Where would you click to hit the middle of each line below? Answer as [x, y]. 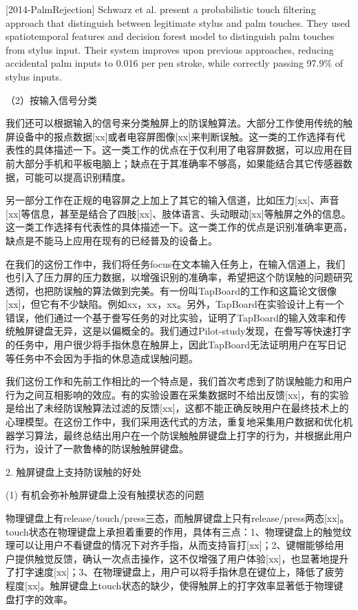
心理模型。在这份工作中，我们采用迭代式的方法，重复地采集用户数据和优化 [174, 422]
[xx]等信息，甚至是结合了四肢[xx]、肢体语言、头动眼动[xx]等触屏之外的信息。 [178, 213]
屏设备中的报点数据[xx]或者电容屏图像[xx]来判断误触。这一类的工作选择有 [171, 136]
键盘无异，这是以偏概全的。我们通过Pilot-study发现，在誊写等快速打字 [193, 331]
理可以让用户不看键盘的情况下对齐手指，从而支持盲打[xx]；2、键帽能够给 [170, 545]
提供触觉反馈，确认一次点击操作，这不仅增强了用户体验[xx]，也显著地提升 [182, 558]
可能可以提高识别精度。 [77, 177]
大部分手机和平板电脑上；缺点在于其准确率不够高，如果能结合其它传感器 [179, 163]
